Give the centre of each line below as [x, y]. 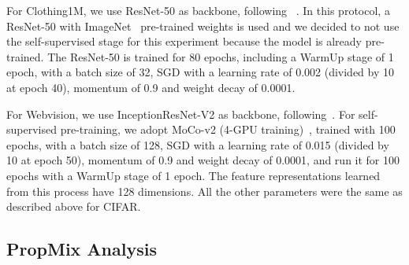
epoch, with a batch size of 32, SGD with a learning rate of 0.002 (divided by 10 [201, 72]
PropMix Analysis [82, 249]
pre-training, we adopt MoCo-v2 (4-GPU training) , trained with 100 [228, 129]
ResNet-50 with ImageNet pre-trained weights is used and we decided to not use [203, 26]
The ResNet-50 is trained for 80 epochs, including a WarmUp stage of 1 [221, 56]
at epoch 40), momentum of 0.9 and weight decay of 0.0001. [151, 87]
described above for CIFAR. [74, 206]
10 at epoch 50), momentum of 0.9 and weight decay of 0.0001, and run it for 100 [203, 160]
